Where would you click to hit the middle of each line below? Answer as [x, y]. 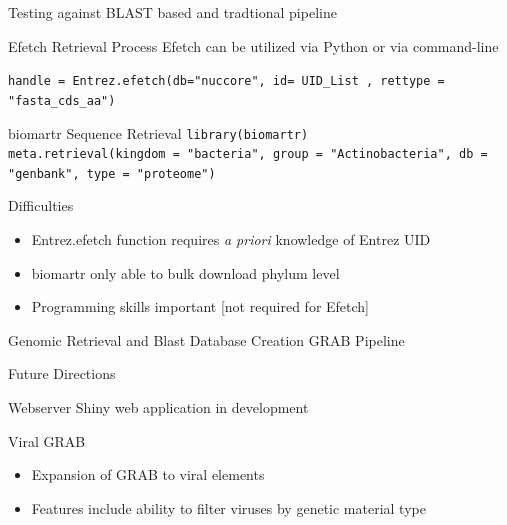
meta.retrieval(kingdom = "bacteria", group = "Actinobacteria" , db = [248, 154]
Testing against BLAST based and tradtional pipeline [172, 12]
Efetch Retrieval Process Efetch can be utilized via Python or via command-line [253, 45]
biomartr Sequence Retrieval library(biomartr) [158, 132]
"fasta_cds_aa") [62, 100]
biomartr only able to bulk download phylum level [185, 272]
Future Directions [62, 373]
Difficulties [41, 205]
